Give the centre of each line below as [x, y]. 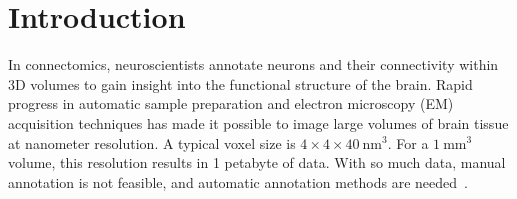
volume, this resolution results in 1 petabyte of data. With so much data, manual [257, 162]
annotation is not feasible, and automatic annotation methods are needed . [238, 181]
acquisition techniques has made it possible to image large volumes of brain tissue [258, 122]
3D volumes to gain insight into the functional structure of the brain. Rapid [240, 83]
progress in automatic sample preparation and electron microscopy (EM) [231, 103]
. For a [408, 142]
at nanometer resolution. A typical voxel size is [152, 142]
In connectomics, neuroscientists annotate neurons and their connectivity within [253, 64]
